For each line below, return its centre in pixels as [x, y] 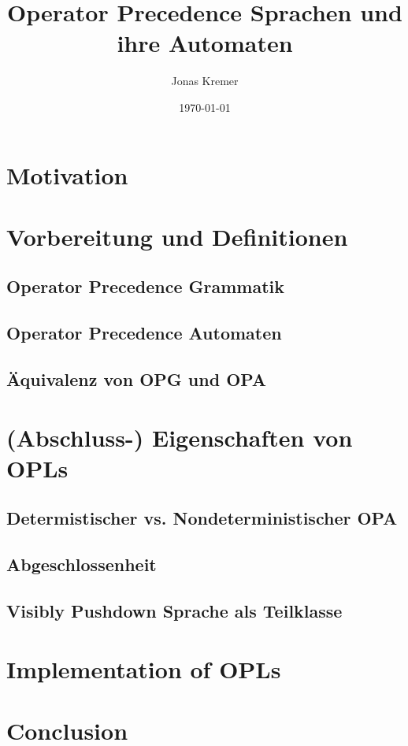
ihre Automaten [205, 43]
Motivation [67, 174]
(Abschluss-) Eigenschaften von [180, 437]
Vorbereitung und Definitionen [177, 236]
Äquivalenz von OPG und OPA [137, 379]
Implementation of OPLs [144, 668]
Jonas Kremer [205, 81]
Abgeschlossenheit [82, 564]
